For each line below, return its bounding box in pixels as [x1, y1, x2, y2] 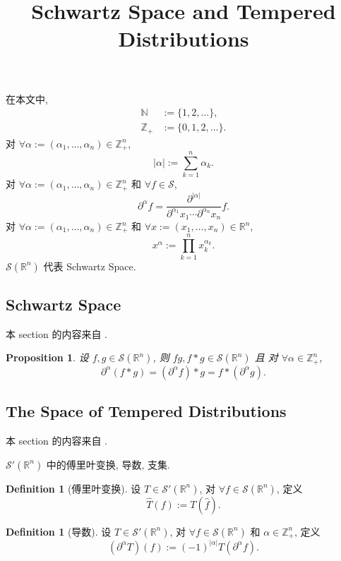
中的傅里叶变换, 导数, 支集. [46, 457, 170, 471]
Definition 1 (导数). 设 [6, 524, 112, 538]
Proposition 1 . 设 [6, 350, 89, 365]
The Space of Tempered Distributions [6, 400, 287, 422]
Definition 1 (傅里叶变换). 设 [6, 481, 141, 495]
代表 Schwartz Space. [43, 258, 136, 273]
